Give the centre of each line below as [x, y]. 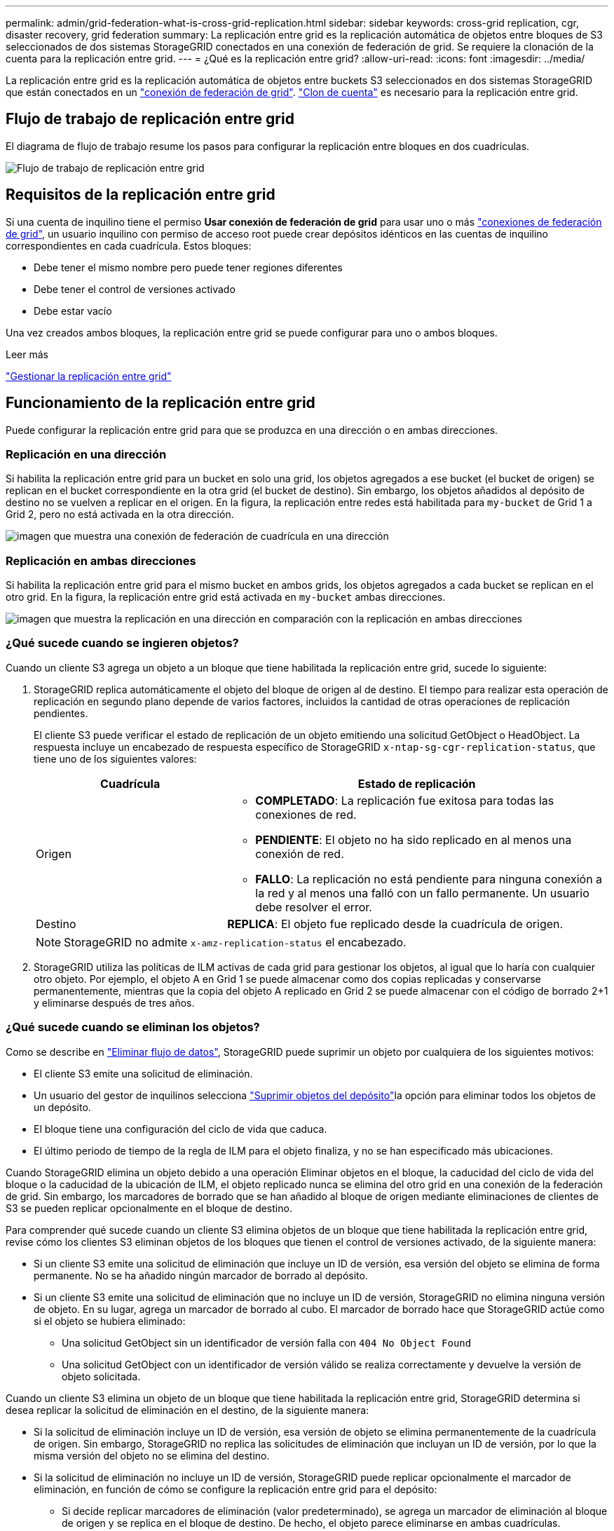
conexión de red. [300, 853]
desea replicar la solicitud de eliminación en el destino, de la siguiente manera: [187, 1410]
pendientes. [61, 713]
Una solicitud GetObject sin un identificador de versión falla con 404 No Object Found [267, 1342]
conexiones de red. [306, 814]
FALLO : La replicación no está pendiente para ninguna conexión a [429, 879]
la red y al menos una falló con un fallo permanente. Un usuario [422, 893]
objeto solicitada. [101, 1376]
